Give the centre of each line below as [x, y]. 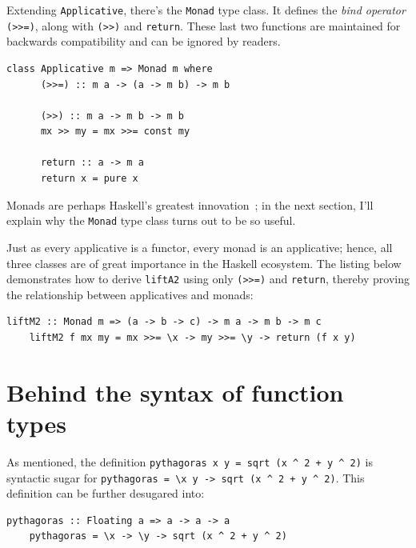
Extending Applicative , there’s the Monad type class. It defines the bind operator [206, 10]
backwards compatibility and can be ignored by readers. [144, 41]
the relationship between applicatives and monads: [130, 294]
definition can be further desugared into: [106, 493]
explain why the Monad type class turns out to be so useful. [151, 220]
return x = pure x [89, 179]
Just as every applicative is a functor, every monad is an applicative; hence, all [200, 247]
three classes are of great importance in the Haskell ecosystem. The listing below [204, 263]
